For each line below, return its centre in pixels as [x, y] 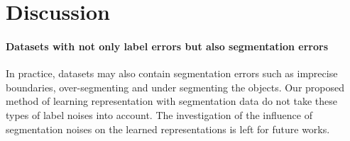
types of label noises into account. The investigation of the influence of [159, 114]
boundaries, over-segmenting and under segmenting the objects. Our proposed [175, 87]
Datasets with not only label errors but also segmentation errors [167, 46]
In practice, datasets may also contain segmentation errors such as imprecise [172, 73]
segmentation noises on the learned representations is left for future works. [168, 129]
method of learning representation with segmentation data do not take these [172, 101]
